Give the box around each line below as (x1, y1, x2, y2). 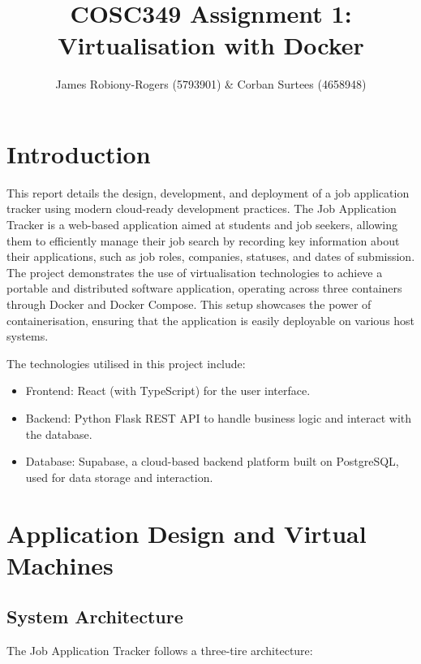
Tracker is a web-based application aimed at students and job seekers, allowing (6, 216, 397, 233)
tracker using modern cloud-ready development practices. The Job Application (6, 200, 397, 217)
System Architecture (6, 604, 183, 629)
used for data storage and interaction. (25, 468, 213, 485)
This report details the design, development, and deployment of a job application (6, 184, 410, 201)
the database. (25, 425, 92, 442)
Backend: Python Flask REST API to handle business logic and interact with (25, 409, 411, 426)
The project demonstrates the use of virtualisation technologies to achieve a (6, 263, 383, 280)
